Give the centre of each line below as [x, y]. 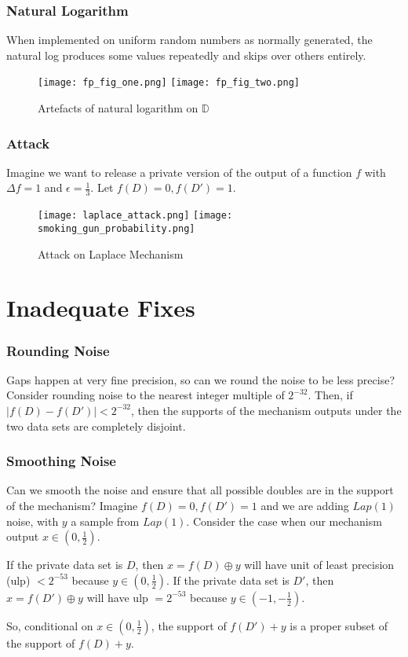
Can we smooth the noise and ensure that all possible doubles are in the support [200, 490]
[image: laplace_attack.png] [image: [135, 216]
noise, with [33, 521]
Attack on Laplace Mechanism [111, 253]
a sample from [105, 521]
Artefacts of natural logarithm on [118, 108]
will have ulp [117, 597]
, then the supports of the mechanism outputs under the [266, 410]
